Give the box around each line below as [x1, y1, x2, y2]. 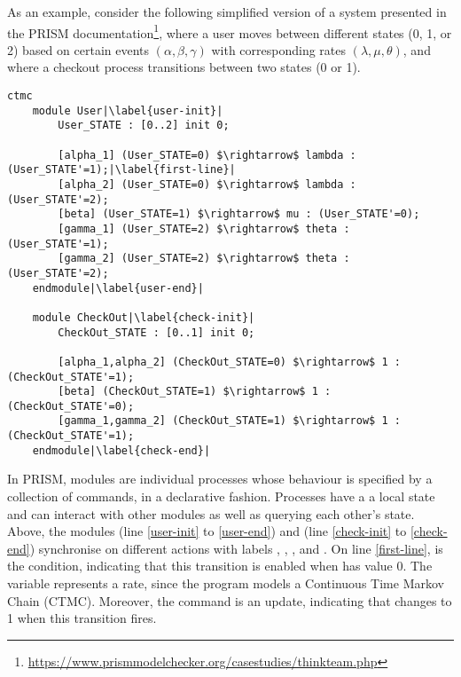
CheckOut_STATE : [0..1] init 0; [58, 326, 255, 339]
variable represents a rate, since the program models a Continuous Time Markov [7, 574, 444, 592]
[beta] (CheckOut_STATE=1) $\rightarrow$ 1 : [58, 385, 332, 398]
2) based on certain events [7, 40, 150, 59]
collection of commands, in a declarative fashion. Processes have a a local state [7, 487, 435, 506]
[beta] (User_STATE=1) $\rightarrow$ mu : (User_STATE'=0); [58, 208, 420, 221]
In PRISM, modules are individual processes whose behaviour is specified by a [7, 469, 433, 488]
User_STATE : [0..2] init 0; [58, 119, 230, 132]
